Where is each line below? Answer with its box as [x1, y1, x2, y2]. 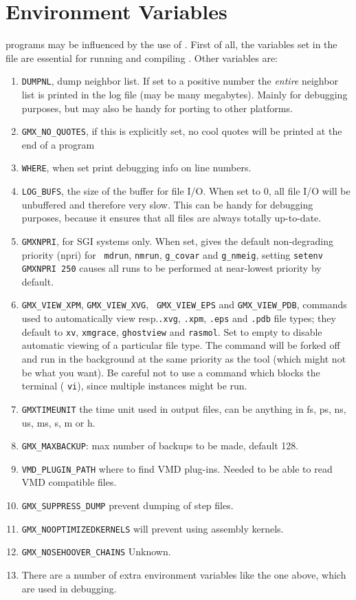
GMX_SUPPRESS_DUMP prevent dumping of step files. [21, 498, 234, 513]
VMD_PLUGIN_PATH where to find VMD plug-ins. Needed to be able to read [21, 461, 333, 475]
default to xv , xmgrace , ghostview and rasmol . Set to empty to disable [21, 324, 322, 339]
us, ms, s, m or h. [21, 415, 96, 429]
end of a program [21, 137, 95, 151]
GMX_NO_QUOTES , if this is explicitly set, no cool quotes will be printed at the [21, 124, 342, 138]
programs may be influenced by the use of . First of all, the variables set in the [5, 37, 337, 52]
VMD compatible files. [21, 475, 117, 489]
